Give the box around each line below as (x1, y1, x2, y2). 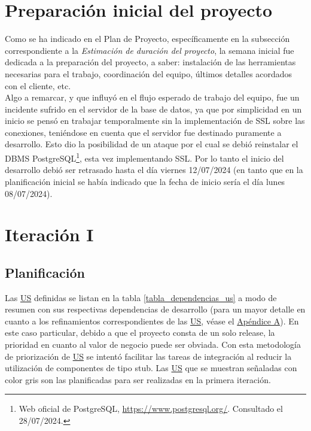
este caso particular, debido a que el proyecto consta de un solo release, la (5, 326, 275, 339)
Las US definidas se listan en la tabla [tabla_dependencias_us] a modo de (5, 291, 277, 303)
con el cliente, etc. (5, 79, 71, 92)
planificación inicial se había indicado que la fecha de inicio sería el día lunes (5, 175, 285, 187)
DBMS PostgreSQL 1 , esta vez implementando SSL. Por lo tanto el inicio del (5, 150, 284, 164)
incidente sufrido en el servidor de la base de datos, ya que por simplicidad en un (5, 102, 302, 115)
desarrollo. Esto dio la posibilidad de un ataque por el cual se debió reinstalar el (5, 138, 298, 150)
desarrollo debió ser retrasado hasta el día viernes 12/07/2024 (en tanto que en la (5, 163, 303, 176)
